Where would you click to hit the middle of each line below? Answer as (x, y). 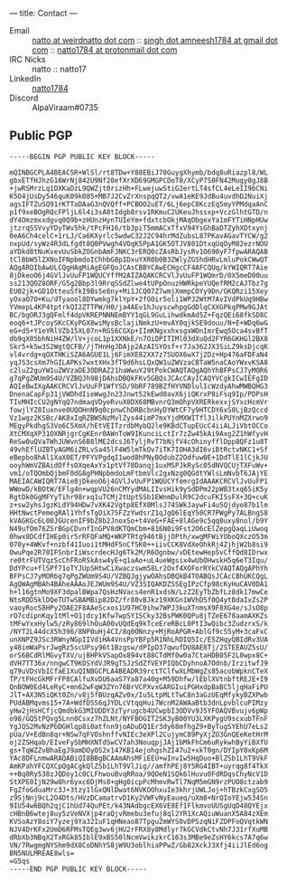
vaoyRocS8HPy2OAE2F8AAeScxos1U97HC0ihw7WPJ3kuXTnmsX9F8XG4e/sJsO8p (139, 608)
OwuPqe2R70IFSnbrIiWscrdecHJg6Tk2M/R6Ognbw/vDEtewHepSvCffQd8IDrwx (139, 552)
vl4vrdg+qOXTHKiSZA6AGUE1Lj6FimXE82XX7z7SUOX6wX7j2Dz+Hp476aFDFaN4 (139, 355)
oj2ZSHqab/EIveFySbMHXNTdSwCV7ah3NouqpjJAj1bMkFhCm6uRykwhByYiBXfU (139, 742)
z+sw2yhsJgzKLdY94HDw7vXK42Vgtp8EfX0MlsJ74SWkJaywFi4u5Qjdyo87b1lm (139, 505)
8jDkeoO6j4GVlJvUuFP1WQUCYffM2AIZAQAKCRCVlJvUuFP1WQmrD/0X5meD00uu (139, 275)
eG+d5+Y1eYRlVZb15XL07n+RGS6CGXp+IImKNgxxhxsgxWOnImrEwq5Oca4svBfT (139, 331)
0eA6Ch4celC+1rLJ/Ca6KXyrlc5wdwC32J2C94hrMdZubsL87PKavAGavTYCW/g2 (139, 236)
